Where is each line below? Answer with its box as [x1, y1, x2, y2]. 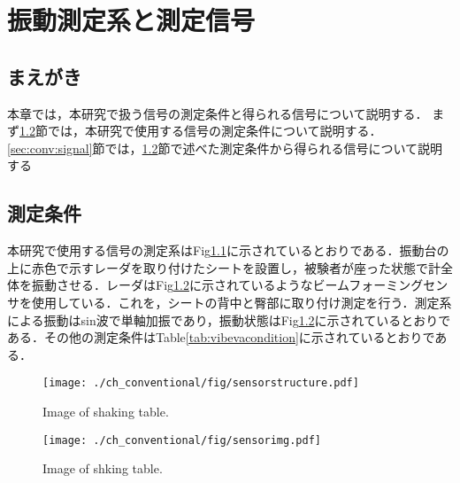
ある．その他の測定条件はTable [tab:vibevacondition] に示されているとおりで [7, 328, 435, 347]
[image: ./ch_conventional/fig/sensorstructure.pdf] [42, 377, 359, 390]
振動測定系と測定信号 [7, 2, 256, 38]
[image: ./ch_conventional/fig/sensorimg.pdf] [42, 433, 321, 447]
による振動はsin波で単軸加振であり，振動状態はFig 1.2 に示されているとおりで [7, 310, 451, 329]
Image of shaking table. [42, 401, 169, 420]
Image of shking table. [42, 459, 163, 478]
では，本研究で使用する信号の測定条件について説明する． [47, 121, 382, 140]
